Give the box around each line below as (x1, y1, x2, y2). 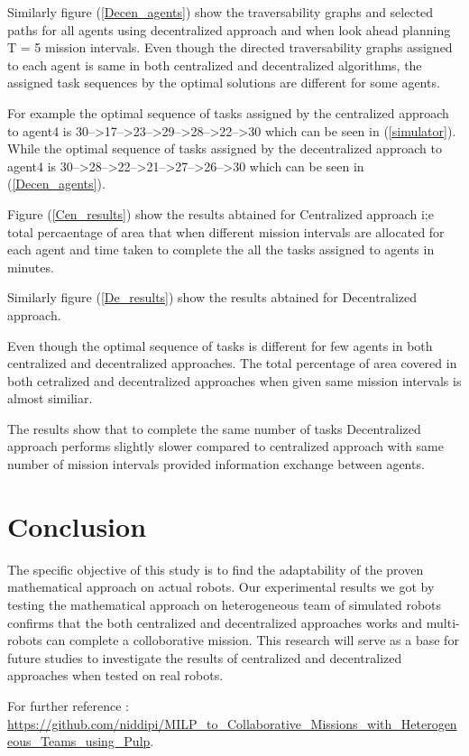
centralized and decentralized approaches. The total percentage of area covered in (7, 354, 457, 373)
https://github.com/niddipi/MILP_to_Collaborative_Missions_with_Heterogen (7, 714, 457, 733)
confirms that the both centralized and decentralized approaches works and (7, 613, 423, 632)
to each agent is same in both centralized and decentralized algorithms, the (7, 55, 422, 74)
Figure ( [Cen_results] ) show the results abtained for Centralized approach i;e (7, 204, 434, 223)
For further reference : (7, 696, 129, 715)
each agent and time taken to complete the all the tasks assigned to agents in (7, 240, 435, 259)
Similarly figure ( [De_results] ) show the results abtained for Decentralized (7, 288, 418, 307)
